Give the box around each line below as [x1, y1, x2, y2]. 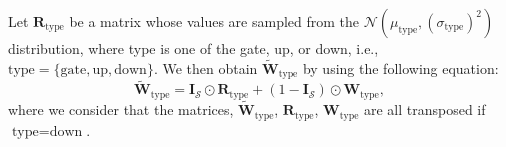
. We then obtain [153, 57, 258, 78]
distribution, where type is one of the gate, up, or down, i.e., [8, 38, 379, 58]
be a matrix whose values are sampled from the [69, 11, 360, 31]
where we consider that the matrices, [8, 99, 234, 120]
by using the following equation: [302, 57, 499, 78]
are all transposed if [363, 99, 486, 120]
